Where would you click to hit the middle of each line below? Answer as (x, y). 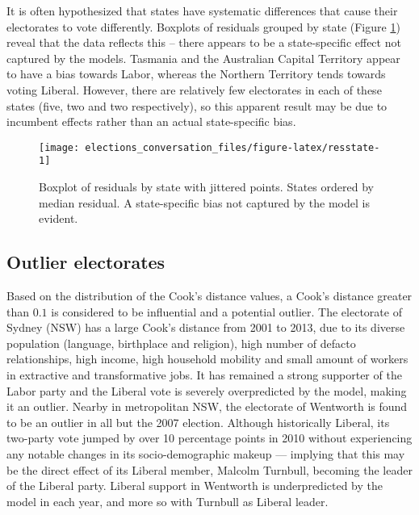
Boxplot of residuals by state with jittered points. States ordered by (206, 187)
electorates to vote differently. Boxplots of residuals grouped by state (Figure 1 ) (203, 26)
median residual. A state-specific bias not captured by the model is (204, 202)
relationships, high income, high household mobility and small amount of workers (207, 359)
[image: (59, 147)
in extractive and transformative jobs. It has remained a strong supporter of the (204, 375)
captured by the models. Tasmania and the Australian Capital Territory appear (203, 58)
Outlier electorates (86, 262)
